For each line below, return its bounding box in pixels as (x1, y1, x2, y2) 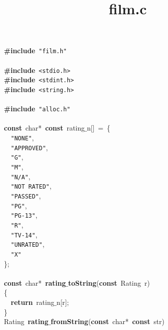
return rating (11, 297, 55, 307)
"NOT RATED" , (11, 181, 52, 191)
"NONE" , (11, 132, 34, 143)
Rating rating (4, 316, 49, 327)
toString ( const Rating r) (68, 277, 150, 288)
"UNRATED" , (11, 239, 45, 249)
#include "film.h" (4, 45, 67, 56)
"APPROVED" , (11, 142, 48, 152)
